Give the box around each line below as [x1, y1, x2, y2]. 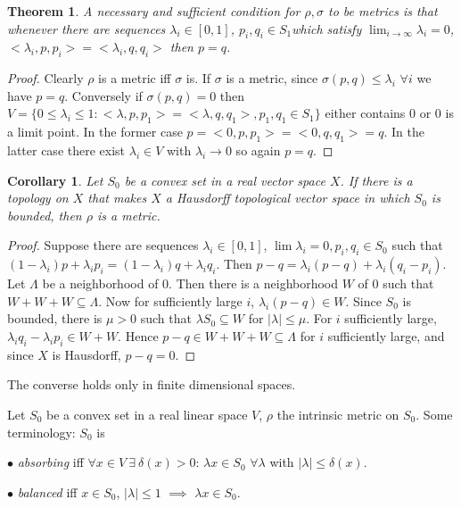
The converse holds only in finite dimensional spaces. [7, 375, 296, 394]
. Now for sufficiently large [98, 291, 243, 310]
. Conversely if [64, 86, 143, 104]
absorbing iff [17, 453, 84, 471]
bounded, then [7, 205, 82, 224]
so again [235, 140, 281, 159]
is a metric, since [226, 69, 318, 87]
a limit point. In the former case [7, 122, 183, 141]
